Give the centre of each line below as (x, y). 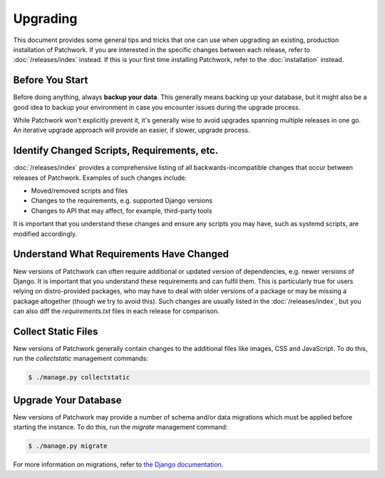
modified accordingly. (45, 234)
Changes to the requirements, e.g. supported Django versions (122, 200)
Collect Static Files (56, 331)
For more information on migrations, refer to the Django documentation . (118, 464)
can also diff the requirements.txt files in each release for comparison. (116, 311)
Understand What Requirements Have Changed (121, 254)
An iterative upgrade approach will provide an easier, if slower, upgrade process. (132, 130)
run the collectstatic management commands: (81, 358)
